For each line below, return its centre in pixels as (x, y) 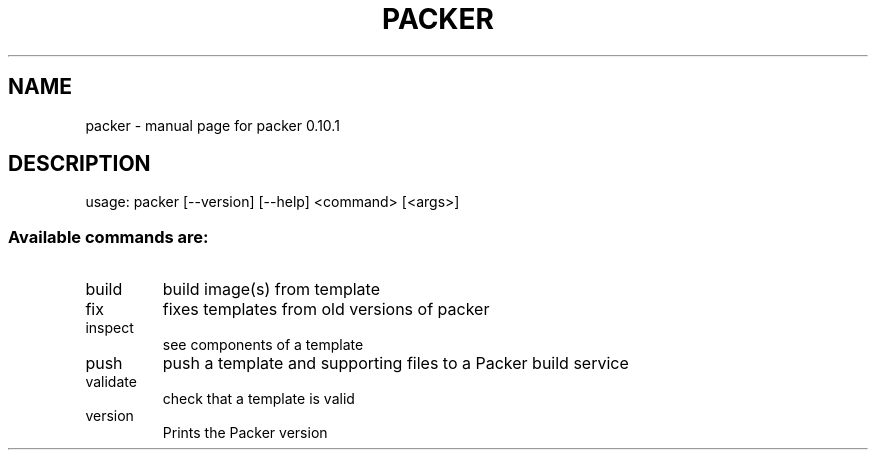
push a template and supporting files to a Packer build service (395, 363)
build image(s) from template (271, 289)
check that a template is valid (258, 399)
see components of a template (263, 345)
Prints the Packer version (245, 433)
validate (111, 382)
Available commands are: (108, 236)
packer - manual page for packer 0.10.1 (212, 125)
